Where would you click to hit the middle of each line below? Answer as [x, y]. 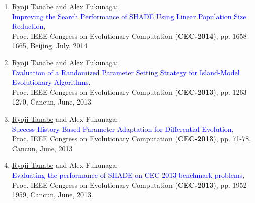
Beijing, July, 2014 [59, 45]
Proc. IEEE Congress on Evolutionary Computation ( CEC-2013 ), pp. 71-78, [132, 138]
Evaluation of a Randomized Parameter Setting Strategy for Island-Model [126, 72]
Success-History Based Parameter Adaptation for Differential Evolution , [123, 128]
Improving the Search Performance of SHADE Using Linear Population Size [129, 16]
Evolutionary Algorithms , [51, 82]
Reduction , [29, 26]
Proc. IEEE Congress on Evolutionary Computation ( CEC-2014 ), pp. [121, 35]
